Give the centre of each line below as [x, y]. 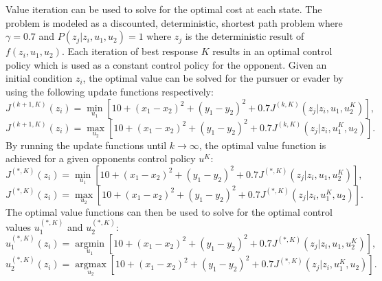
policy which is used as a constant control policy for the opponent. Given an [166, 64]
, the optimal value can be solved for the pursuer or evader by [213, 78]
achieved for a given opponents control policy [101, 158]
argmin [90, 244]
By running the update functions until [86, 145]
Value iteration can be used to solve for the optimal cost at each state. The [164, 9]
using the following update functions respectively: [110, 91]
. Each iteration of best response [130, 51]
